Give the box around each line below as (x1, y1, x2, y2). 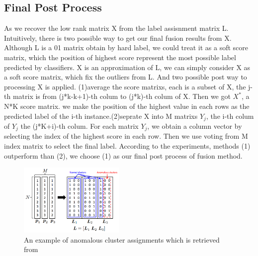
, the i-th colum (206, 110, 254, 121)
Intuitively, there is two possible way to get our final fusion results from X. (4, 32, 232, 43)
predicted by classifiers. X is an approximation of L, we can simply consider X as (4, 62, 251, 72)
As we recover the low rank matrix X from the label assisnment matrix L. (4, 23, 229, 33)
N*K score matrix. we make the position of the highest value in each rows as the (4, 100, 250, 111)
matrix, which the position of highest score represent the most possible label (4, 52, 236, 62)
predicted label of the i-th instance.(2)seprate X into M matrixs (4, 110, 198, 121)
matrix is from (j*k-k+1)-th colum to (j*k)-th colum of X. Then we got (12, 91, 231, 101)
